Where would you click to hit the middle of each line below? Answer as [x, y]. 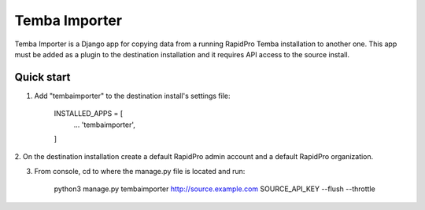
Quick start [42, 77]
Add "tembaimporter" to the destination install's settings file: [132, 96]
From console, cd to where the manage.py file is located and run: [140, 171]
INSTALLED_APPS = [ [89, 114]
